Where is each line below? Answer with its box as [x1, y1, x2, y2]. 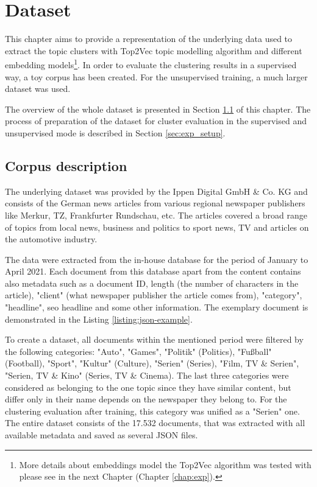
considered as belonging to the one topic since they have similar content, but [5, 380, 291, 393]
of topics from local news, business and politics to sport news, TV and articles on [5, 220, 309, 233]
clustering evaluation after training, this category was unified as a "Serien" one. [5, 404, 300, 417]
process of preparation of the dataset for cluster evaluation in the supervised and [5, 114, 307, 127]
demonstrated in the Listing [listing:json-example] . [5, 312, 193, 325]
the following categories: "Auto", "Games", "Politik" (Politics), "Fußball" [5, 345, 272, 357]
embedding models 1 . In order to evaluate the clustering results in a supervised [5, 57, 297, 71]
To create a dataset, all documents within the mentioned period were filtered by [5, 333, 304, 346]
